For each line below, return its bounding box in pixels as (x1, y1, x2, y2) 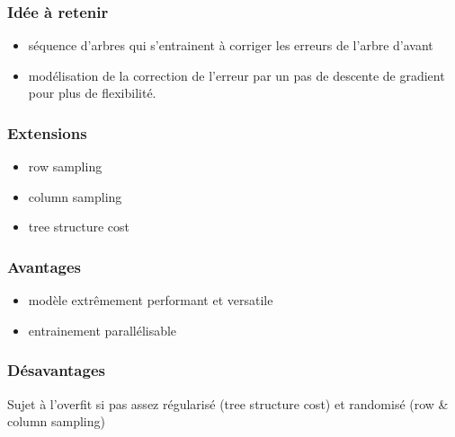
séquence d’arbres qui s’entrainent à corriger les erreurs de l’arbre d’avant (28, 36, 433, 55)
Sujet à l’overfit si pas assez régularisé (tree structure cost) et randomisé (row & (7, 394, 449, 413)
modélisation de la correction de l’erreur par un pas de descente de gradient (28, 66, 445, 84)
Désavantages (7, 359, 105, 381)
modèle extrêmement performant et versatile (28, 291, 273, 310)
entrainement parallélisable (28, 320, 177, 339)
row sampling (28, 157, 103, 176)
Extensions (7, 121, 87, 144)
